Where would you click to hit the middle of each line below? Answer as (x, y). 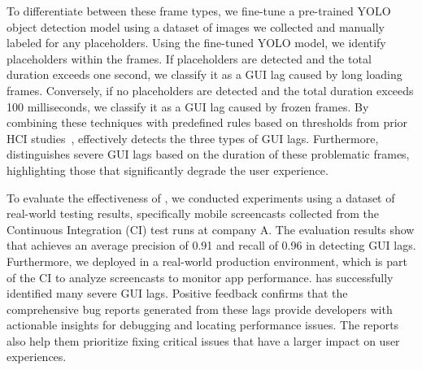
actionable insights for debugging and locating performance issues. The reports (203, 325)
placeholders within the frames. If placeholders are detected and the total (189, 58)
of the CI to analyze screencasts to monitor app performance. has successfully (200, 277)
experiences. (37, 357)
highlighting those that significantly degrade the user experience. (167, 170)
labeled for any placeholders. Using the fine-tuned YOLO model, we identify (196, 43)
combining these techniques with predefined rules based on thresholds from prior (207, 122)
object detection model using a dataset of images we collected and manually (196, 26)
